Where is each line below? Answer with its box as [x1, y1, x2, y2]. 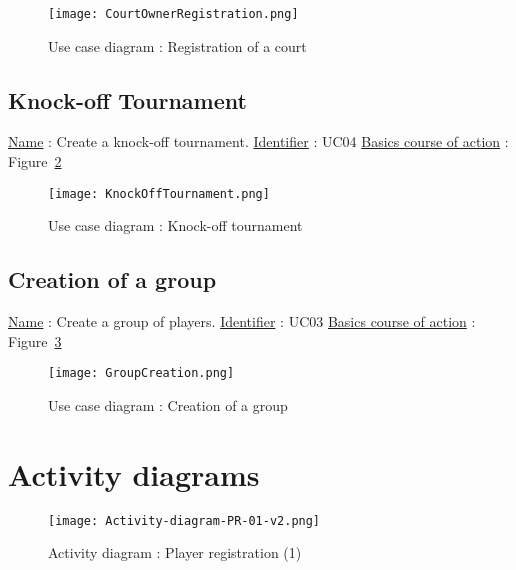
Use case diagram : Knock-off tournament [48, 215, 303, 236]
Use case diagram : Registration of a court [48, 35, 307, 56]
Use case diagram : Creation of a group [48, 394, 288, 415]
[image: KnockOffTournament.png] [48, 186, 270, 201]
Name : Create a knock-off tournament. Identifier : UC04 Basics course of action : [8, 131, 509, 152]
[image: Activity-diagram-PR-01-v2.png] [48, 513, 321, 528]
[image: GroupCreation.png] [48, 366, 235, 381]
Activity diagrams [8, 453, 260, 494]
